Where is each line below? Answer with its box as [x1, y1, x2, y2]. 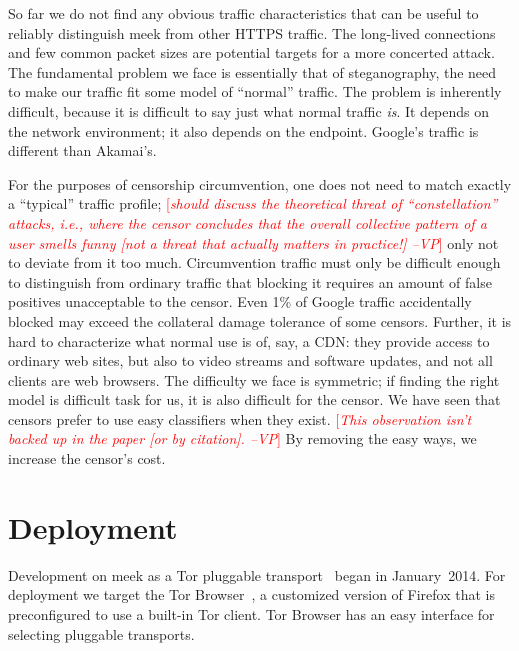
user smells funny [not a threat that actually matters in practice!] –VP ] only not [8, 232, 499, 253]
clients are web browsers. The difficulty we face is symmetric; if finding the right [8, 369, 500, 390]
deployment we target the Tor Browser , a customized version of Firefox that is [8, 584, 495, 605]
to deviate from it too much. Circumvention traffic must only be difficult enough [8, 252, 501, 273]
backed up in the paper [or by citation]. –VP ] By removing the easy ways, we [8, 428, 477, 449]
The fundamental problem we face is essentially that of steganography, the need [8, 61, 497, 82]
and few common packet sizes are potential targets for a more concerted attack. [8, 42, 495, 63]
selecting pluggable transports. [8, 623, 195, 644]
